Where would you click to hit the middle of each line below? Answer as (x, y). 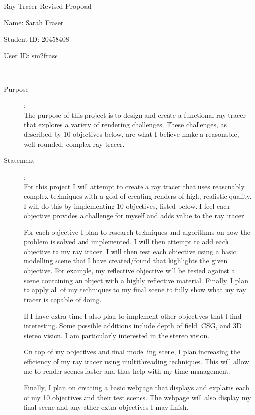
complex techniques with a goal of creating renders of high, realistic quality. (138, 196)
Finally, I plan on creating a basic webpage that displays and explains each (137, 387)
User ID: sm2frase (31, 55)
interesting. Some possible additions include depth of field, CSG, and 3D (133, 326)
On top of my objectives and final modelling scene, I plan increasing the (132, 352)
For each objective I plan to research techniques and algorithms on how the (137, 232)
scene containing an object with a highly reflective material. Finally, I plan (136, 280)
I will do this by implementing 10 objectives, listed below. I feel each (127, 206)
